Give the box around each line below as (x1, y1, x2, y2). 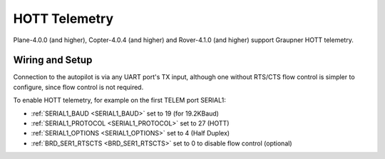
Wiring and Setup (13, 54, 93, 66)
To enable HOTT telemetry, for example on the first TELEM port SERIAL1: (13, 96, 226, 105)
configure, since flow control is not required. (13, 83, 144, 91)
